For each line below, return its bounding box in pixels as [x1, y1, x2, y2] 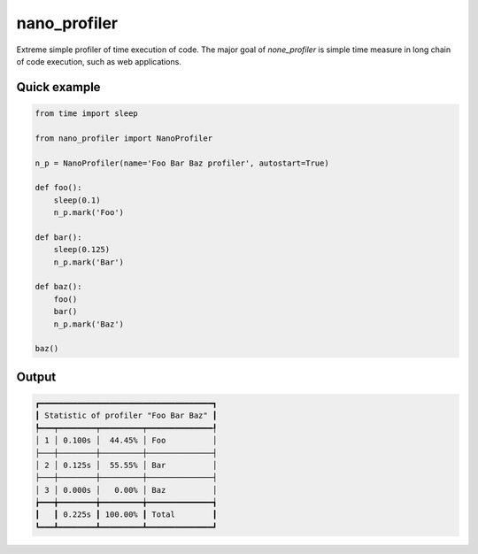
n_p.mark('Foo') [53, 208, 124, 218]
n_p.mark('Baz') [53, 319, 124, 329]
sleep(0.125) [53, 244, 111, 255]
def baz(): [35, 281, 82, 292]
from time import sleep [35, 108, 139, 119]
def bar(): [35, 232, 82, 242]
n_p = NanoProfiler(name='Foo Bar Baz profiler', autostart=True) [35, 158, 329, 168]
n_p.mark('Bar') [53, 257, 124, 267]
